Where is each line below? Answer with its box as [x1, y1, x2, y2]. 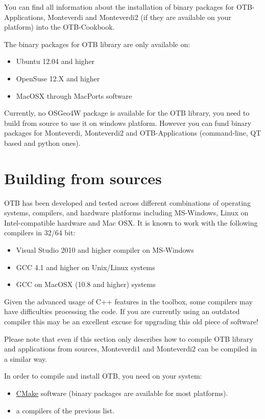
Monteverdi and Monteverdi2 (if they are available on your [47, 11, 231, 22]
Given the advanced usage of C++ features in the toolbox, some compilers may [4, 296, 253, 306]
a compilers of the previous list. [16, 405, 115, 415]
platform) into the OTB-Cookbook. [4, 21, 115, 32]
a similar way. [4, 353, 47, 364]
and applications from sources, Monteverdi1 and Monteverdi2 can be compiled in [4, 343, 257, 354]
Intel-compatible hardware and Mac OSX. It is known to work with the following [4, 217, 258, 228]
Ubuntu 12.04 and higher [16, 56, 95, 67]
